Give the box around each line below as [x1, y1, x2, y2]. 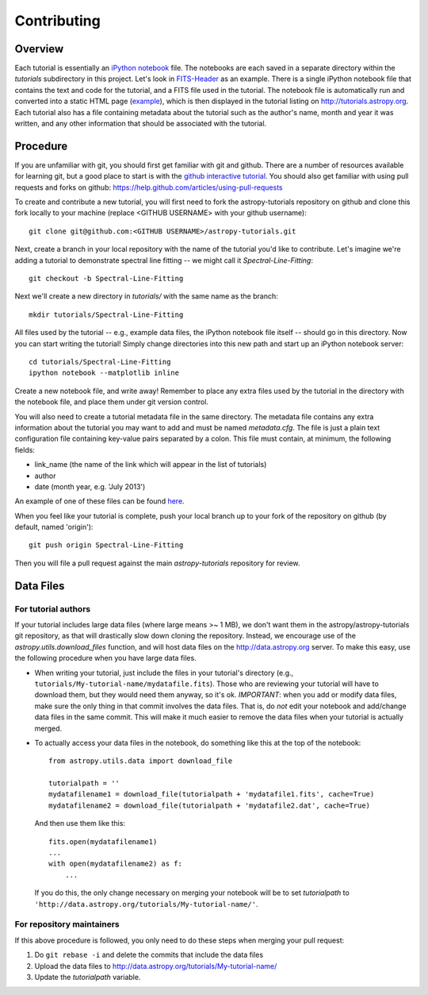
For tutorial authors [14, 604, 91, 615]
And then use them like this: [34, 819, 126, 828]
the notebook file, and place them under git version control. [14, 397, 209, 407]
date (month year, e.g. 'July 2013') [34, 481, 146, 492]
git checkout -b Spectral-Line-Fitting [29, 274, 184, 283]
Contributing [14, 12, 101, 29]
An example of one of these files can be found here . [14, 496, 185, 506]
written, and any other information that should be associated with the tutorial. [14, 119, 267, 129]
